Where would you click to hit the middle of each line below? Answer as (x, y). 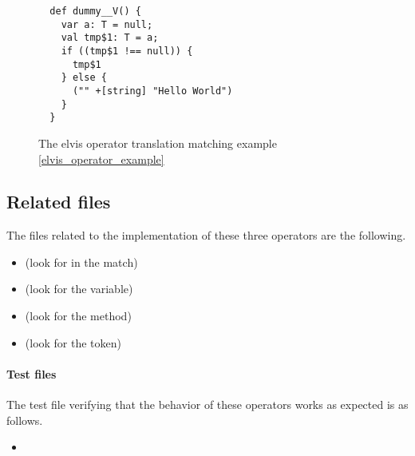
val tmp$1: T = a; (110, 38)
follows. (25, 420)
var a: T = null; (107, 24)
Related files (59, 202)
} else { (84, 78)
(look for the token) (73, 342)
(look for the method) (78, 316)
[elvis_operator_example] (101, 159)
